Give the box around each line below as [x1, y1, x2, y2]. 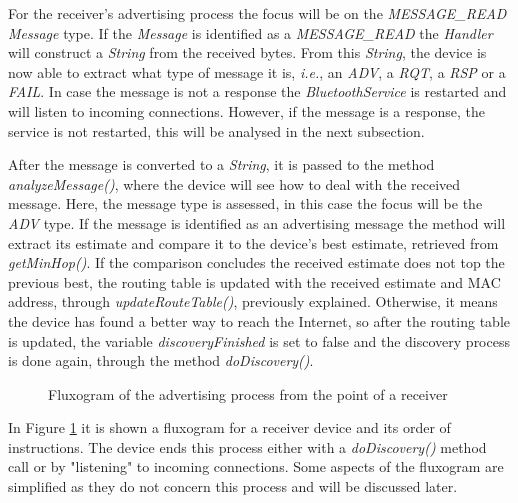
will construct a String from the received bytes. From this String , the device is [8, 42, 487, 63]
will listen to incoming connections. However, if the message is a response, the [8, 100, 485, 121]
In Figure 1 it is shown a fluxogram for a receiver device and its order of [8, 417, 451, 438]
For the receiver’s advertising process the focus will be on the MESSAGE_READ [8, 3, 507, 23]
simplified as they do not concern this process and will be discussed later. [8, 476, 458, 497]
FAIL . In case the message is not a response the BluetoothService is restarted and [8, 81, 507, 102]
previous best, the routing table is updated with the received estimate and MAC [8, 271, 501, 292]
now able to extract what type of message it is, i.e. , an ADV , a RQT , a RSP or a [8, 61, 506, 82]
